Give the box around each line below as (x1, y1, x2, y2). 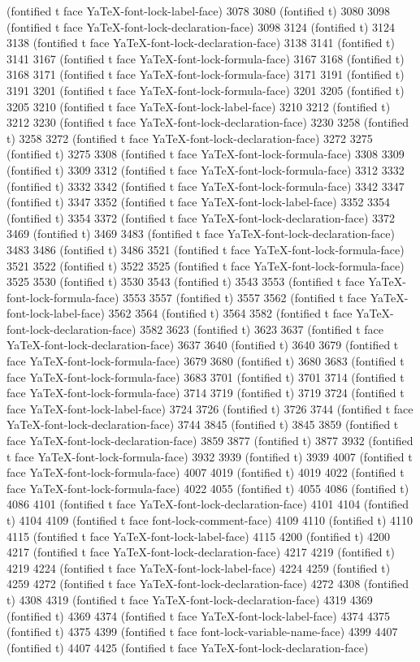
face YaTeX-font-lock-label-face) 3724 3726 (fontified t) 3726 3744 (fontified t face (6, 400, 414, 417)
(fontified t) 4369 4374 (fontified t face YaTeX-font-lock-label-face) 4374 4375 (6, 607, 391, 624)
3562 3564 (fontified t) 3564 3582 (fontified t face (108, 305, 353, 322)
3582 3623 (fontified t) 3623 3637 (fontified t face (140, 320, 383, 337)
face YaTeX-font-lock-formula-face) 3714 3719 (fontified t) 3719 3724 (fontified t (6, 384, 405, 401)
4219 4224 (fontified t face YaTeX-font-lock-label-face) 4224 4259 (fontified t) (6, 559, 391, 576)
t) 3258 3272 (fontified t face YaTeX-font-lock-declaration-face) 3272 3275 (6, 129, 373, 146)
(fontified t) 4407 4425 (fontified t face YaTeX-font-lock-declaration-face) (6, 638, 369, 656)
